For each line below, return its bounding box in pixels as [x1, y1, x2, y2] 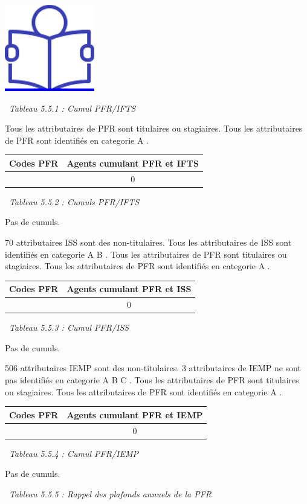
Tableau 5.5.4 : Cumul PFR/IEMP [9, 447, 138, 459]
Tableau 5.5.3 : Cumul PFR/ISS [9, 321, 129, 334]
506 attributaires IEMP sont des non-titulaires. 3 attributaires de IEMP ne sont [5, 362, 301, 374]
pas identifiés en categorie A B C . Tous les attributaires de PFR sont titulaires [5, 374, 299, 386]
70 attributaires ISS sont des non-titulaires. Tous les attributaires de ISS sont [5, 236, 292, 248]
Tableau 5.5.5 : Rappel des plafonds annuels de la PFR [9, 487, 212, 500]
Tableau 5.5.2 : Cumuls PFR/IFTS [9, 195, 140, 208]
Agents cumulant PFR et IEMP [66, 408, 203, 421]
